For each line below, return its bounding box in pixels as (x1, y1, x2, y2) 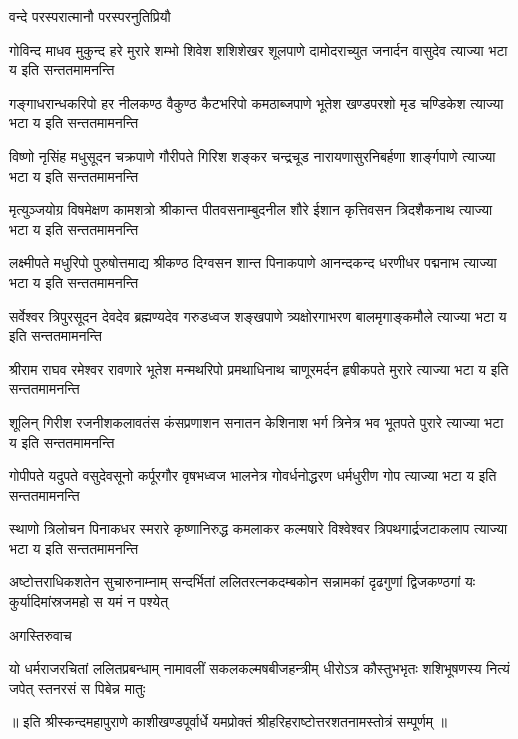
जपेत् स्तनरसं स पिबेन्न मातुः (9, 677, 146, 698)
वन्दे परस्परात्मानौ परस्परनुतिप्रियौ (9, 6, 171, 26)
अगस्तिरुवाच (9, 624, 72, 645)
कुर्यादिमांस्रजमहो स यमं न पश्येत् (9, 591, 169, 612)
